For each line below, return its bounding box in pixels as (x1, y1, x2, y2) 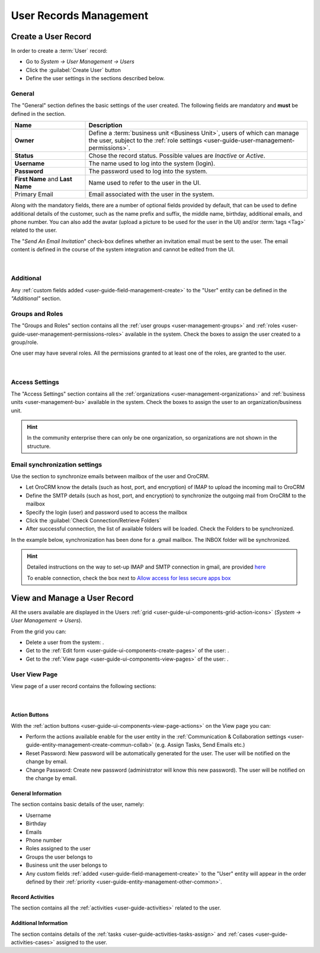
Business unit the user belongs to (25, 862, 108, 869)
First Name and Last (14, 175, 72, 184)
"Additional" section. (11, 295, 62, 302)
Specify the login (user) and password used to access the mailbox (25, 509, 188, 516)
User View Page (11, 670, 58, 679)
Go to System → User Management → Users (25, 58, 135, 65)
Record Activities (11, 893, 55, 900)
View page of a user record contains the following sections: (11, 682, 156, 689)
